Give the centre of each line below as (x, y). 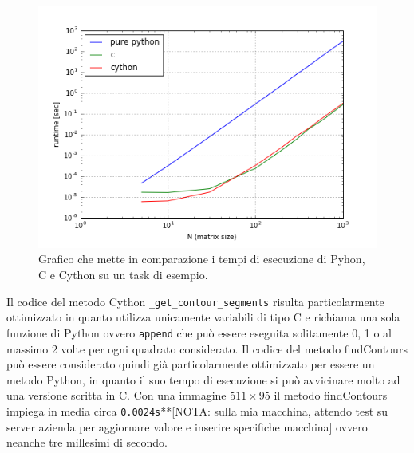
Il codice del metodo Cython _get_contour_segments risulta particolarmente (195, 301)
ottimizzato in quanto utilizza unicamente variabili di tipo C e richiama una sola (203, 317)
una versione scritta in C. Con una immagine (116, 395)
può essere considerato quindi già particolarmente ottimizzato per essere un (191, 364)
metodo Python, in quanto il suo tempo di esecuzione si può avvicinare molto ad (203, 379)
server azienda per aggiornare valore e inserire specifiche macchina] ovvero (187, 426)
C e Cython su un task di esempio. (123, 275)
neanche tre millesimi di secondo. (87, 442)
